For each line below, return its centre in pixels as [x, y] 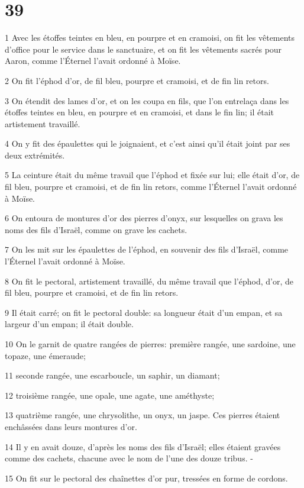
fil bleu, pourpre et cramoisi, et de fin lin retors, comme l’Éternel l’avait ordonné [151, 187]
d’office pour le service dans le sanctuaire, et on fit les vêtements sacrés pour [143, 49]
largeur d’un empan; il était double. [69, 324]
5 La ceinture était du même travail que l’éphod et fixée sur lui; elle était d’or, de [152, 175]
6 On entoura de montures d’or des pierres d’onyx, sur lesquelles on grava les [144, 218]
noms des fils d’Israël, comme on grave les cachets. [96, 229]
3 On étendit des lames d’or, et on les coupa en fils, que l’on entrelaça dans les [147, 100]
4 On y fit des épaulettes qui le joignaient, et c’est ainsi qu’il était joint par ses [148, 143]
